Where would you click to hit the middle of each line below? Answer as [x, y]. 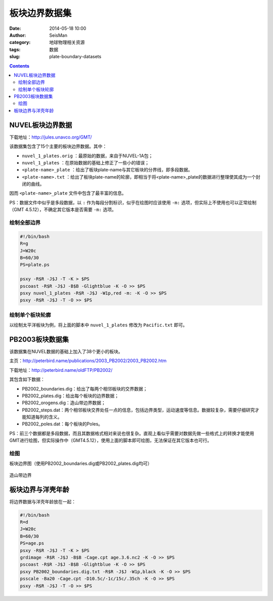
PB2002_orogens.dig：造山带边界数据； [64, 403]
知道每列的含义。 [44, 417]
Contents [19, 66]
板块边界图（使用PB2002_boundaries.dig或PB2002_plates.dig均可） [81, 463]
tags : [15, 49]
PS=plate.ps [35, 265]
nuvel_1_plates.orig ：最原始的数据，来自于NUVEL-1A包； [87, 156]
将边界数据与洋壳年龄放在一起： [42, 501]
